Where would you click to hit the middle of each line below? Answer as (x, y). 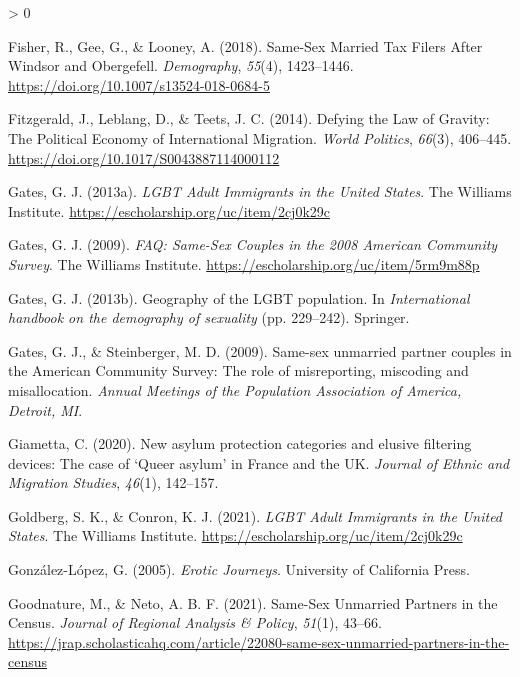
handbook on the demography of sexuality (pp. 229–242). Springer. (209, 317)
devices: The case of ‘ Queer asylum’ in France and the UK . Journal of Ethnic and (259, 462)
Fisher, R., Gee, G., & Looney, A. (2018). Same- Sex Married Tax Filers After (245, 45)
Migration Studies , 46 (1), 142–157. (113, 482)
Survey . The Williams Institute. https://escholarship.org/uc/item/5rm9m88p (244, 263)
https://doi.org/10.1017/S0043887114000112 (144, 157)
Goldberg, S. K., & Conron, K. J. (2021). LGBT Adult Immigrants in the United (255, 515)
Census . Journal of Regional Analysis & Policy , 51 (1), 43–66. (195, 622)
